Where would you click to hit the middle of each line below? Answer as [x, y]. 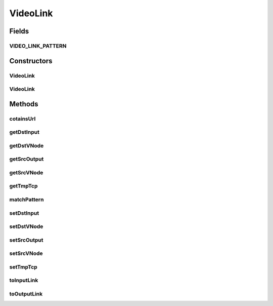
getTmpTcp [24, 186]
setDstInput [24, 213]
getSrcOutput [27, 159]
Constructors [31, 61]
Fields [19, 31]
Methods [24, 104]
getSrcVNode [26, 172]
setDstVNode [26, 226]
